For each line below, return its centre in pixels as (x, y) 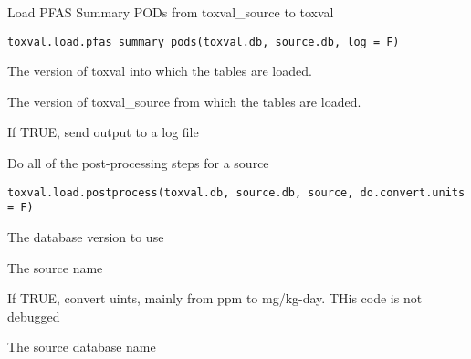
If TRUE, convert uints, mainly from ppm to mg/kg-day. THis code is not (215, 298)
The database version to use (86, 236)
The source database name (82, 347)
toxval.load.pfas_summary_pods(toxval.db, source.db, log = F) (204, 42)
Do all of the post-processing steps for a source (138, 163)
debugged (34, 316)
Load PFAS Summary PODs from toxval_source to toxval (171, 12)
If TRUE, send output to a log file (103, 132)
